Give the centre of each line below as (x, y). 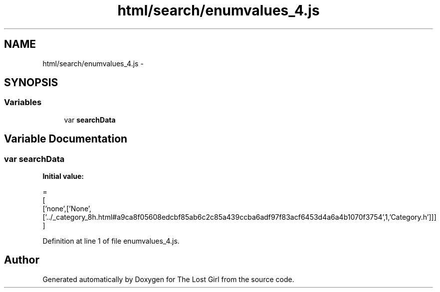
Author (22, 260)
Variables (23, 102)
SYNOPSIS (31, 83)
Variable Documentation (66, 139)
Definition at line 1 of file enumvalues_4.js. (111, 241)
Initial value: (63, 176)
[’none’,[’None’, (67, 209)
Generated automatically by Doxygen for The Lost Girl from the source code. (168, 279)
